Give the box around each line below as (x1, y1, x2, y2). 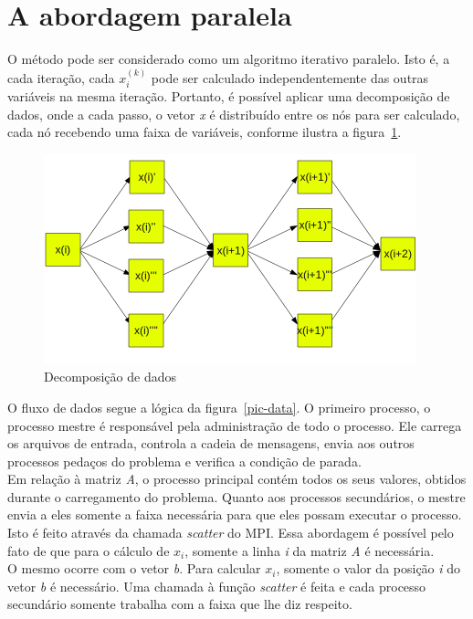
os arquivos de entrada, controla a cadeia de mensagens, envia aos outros (7, 434, 415, 453)
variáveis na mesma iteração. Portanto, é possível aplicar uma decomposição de (7, 86, 450, 105)
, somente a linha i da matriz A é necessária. (184, 540, 435, 560)
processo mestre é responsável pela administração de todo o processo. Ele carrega (7, 415, 462, 435)
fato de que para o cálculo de (7, 540, 170, 560)
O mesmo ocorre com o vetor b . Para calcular (7, 559, 261, 578)
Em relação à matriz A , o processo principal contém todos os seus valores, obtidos (7, 469, 467, 488)
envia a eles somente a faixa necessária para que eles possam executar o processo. (7, 505, 462, 524)
